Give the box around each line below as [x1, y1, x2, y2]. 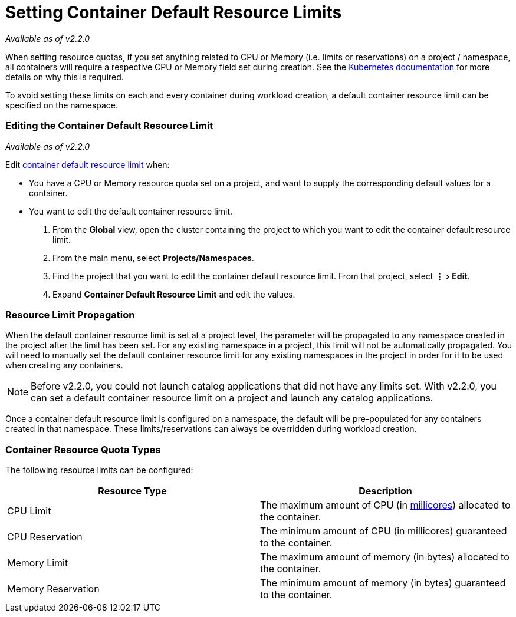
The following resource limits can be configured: [5, 465, 193, 475]
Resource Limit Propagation [5, 308, 135, 321]
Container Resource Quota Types [5, 443, 161, 456]
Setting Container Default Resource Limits [5, 2, 342, 22]
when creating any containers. [5, 360, 123, 371]
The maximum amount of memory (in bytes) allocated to [260, 551, 510, 563]
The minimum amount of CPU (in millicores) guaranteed [260, 525, 507, 537]
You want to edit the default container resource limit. [29, 206, 233, 216]
